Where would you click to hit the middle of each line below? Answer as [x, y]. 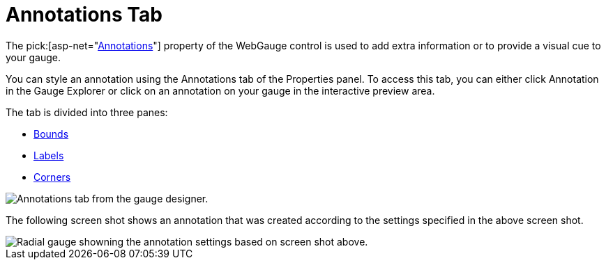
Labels [49, 155]
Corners [52, 177]
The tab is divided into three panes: [87, 112]
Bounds [51, 134]
